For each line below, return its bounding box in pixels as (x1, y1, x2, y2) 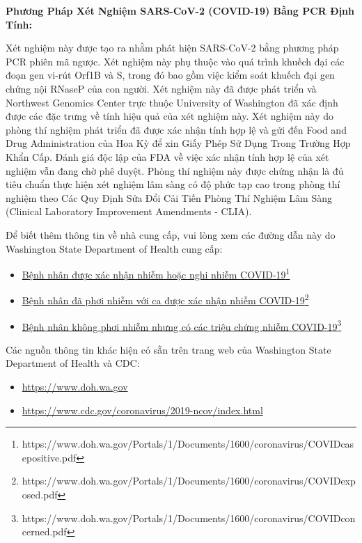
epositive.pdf (22, 450, 77, 464)
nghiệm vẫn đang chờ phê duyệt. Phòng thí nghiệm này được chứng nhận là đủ (6, 163, 344, 178)
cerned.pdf (22, 524, 67, 539)
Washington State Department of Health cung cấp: (6, 241, 223, 255)
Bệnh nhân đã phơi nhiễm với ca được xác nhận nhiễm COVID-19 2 (22, 291, 309, 307)
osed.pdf (22, 487, 58, 501)
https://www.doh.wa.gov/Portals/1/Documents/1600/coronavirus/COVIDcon (22, 510, 356, 525)
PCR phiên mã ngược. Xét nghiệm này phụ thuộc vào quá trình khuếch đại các (6, 54, 345, 68)
